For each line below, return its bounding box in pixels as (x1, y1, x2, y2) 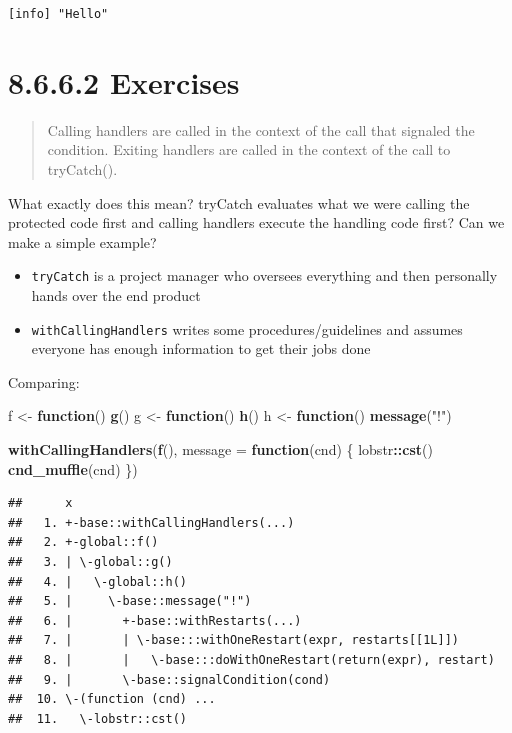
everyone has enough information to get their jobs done (31, 338, 371, 359)
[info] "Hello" (8, 7, 109, 21)
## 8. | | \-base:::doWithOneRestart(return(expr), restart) (8, 652, 495, 667)
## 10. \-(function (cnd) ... (8, 692, 216, 707)
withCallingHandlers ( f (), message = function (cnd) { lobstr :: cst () (8, 438, 433, 459)
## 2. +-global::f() (8, 535, 159, 550)
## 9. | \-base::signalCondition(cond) (8, 672, 331, 687)
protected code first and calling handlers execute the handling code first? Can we (8, 212, 505, 233)
